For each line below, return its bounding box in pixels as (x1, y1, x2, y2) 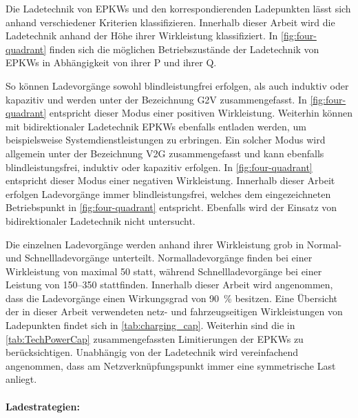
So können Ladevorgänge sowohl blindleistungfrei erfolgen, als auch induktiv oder (6, 78, 349, 92)
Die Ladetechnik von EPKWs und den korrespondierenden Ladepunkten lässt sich (6, 1, 351, 15)
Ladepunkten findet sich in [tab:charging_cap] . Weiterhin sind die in (6, 318, 295, 332)
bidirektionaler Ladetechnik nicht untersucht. (6, 213, 196, 228)
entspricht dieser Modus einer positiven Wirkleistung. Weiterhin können (49, 106, 352, 120)
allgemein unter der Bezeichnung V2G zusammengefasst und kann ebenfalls (6, 146, 324, 160)
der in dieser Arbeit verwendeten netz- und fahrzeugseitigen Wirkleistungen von (6, 304, 343, 319)
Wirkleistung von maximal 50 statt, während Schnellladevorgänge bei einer (6, 263, 322, 278)
